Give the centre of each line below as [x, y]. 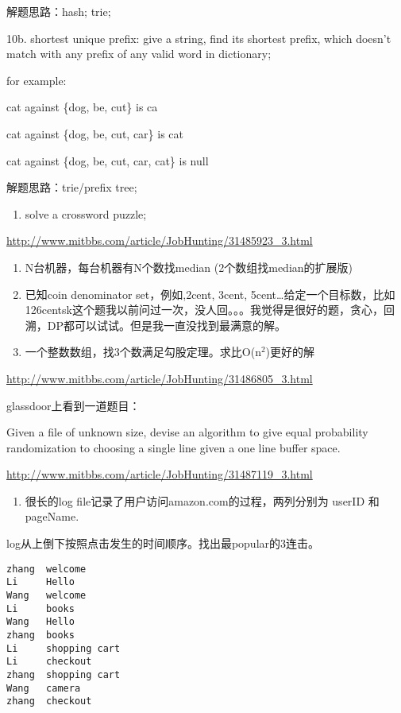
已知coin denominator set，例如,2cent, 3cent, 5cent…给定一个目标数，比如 [210, 294]
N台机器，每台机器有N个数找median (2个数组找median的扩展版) [189, 267]
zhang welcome [46, 569]
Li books [40, 608]
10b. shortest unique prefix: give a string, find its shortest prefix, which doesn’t [199, 38]
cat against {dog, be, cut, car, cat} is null [108, 160]
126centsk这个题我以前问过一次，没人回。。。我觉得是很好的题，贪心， [204, 310]
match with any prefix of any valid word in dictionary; [139, 54]
